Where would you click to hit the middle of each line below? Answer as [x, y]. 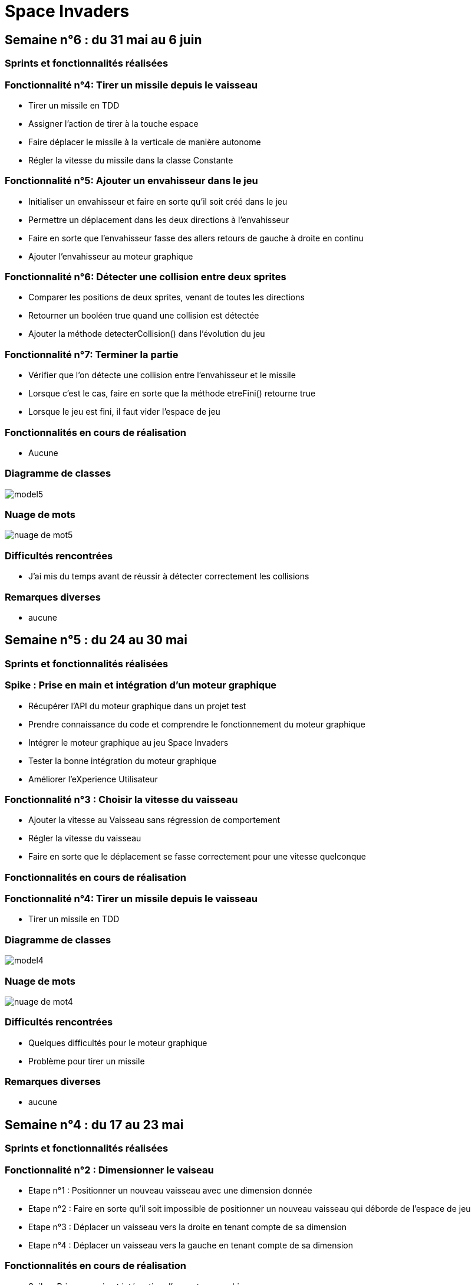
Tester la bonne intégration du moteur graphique [123, 760]
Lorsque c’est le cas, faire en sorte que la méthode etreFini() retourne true [172, 394]
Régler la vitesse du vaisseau [85, 838]
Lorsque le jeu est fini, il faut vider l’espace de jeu [124, 412]
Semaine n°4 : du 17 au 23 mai [94, 1125]
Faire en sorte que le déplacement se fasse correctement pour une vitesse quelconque [197, 857]
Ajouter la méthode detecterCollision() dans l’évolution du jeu [147, 334]
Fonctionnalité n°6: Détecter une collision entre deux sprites [146, 277]
